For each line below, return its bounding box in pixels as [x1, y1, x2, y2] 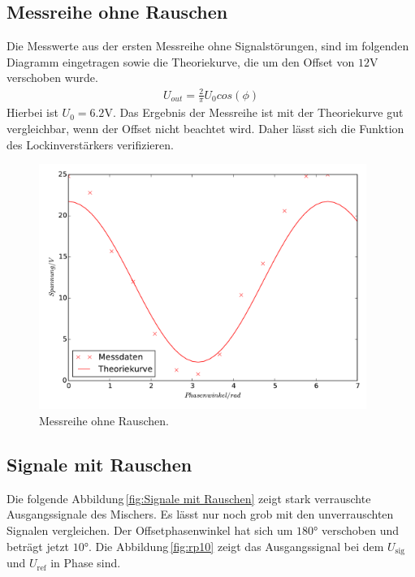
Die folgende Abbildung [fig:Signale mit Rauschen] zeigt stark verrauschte [6, 489, 371, 506]
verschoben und [322, 522, 400, 539]
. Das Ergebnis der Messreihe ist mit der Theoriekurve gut [112, 104, 404, 121]
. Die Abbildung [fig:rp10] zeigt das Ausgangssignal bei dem [88, 537, 384, 554]
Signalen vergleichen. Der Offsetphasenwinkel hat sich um [6, 522, 293, 539]
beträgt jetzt [6, 537, 70, 554]
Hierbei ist [6, 104, 58, 121]
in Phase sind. [50, 554, 121, 571]
